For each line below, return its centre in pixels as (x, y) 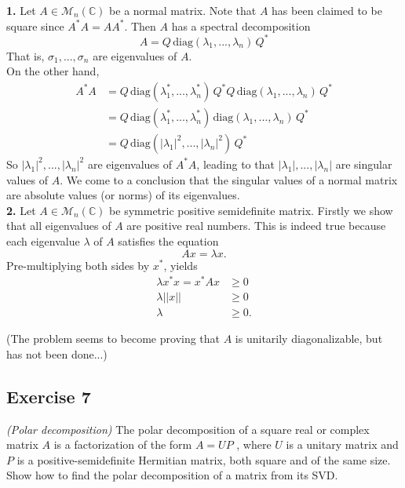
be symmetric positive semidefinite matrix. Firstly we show (251, 210)
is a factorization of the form (123, 444)
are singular (364, 164)
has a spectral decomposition (241, 25)
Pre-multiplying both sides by (78, 265)
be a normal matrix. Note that (183, 10)
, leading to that (235, 164)
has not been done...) (57, 353)
